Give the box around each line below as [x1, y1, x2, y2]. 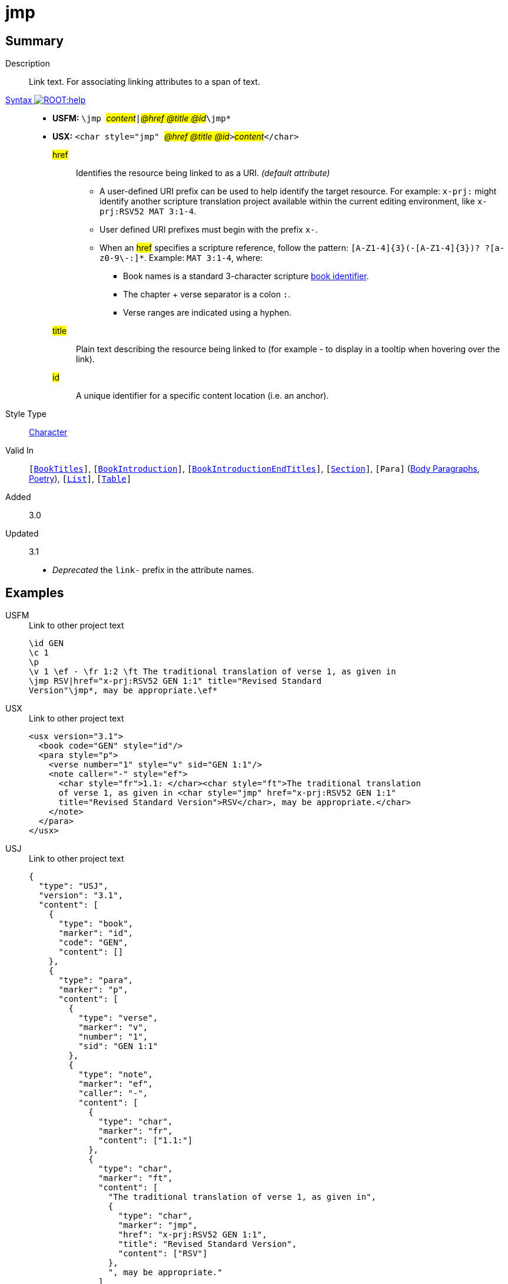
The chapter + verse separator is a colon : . [123, 289, 291, 300]
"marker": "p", [58, 985, 128, 995]
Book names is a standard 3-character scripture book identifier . [123, 271, 369, 282]
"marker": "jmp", [118, 1220, 198, 1230]
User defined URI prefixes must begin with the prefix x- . [99, 224, 318, 235]
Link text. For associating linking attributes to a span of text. [29, 77, 260, 87]
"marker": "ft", [98, 1173, 173, 1183]
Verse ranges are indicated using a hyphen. [123, 307, 291, 318]
